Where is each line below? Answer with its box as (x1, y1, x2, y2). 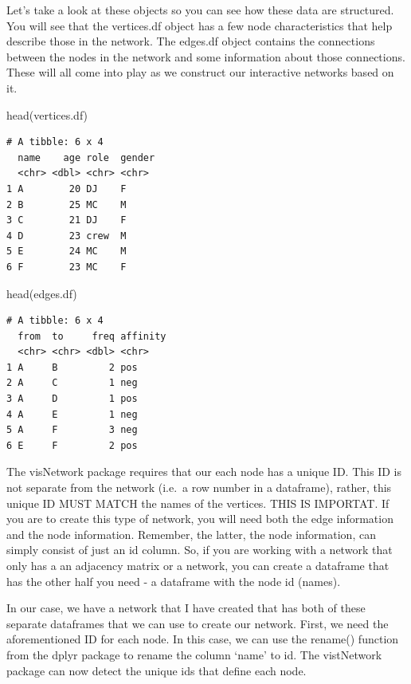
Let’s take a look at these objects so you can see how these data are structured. (6, 2, 394, 18)
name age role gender (18, 151, 155, 163)
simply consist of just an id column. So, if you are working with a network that (6, 541, 393, 558)
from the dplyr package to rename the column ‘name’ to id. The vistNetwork (6, 646, 382, 662)
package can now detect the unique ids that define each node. (6, 662, 307, 678)
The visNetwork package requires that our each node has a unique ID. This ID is (6, 463, 401, 480)
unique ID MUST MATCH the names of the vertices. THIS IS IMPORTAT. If (6, 494, 389, 511)
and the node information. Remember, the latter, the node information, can (6, 525, 376, 542)
